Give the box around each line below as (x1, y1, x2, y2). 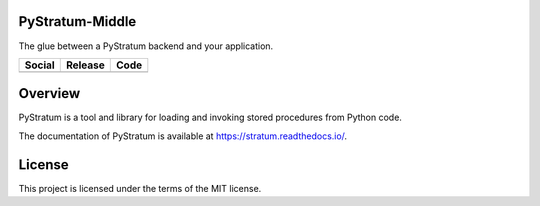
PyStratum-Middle (18, 13, 137, 30)
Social (24, 58, 55, 72)
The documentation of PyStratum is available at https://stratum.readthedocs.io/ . (18, 130, 348, 142)
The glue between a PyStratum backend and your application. (18, 40, 274, 52)
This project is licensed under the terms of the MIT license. (18, 182, 262, 194)
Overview (18, 85, 81, 102)
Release (65, 58, 105, 72)
